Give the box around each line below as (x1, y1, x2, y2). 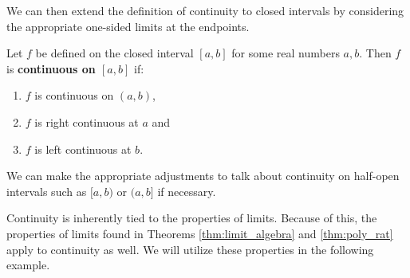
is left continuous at (34, 140, 132, 157)
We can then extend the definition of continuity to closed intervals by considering (6, 2, 404, 18)
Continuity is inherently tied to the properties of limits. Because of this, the (6, 209, 377, 226)
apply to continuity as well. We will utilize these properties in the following (6, 241, 374, 257)
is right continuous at (34, 113, 139, 130)
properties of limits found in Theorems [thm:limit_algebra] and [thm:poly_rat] (6, 225, 393, 241)
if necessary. (157, 182, 216, 199)
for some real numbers (231, 45, 340, 61)
